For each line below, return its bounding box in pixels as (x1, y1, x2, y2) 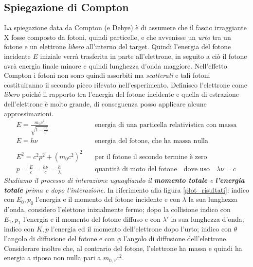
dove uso (183, 166, 210, 173)
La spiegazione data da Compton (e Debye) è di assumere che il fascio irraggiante (4, 22, 247, 33)
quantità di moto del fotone (94, 166, 177, 173)
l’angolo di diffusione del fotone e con (4, 233, 115, 244)
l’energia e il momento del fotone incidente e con (36, 194, 181, 204)
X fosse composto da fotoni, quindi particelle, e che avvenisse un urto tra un (4, 32, 231, 42)
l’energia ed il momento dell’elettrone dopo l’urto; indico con (51, 224, 232, 234)
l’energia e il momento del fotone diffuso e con (23, 214, 161, 224)
